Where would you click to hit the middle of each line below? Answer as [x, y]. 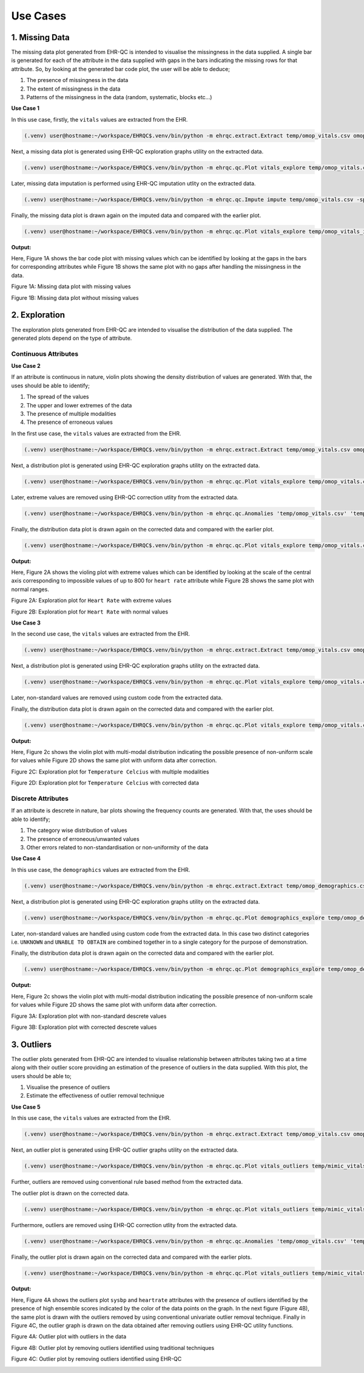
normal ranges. [30, 589]
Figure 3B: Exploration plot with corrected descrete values [84, 1027]
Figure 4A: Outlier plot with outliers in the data [69, 1337]
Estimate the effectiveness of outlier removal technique [96, 1096]
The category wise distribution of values [77, 831]
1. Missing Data [40, 37]
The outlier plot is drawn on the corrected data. [70, 1193]
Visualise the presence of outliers [68, 1087]
